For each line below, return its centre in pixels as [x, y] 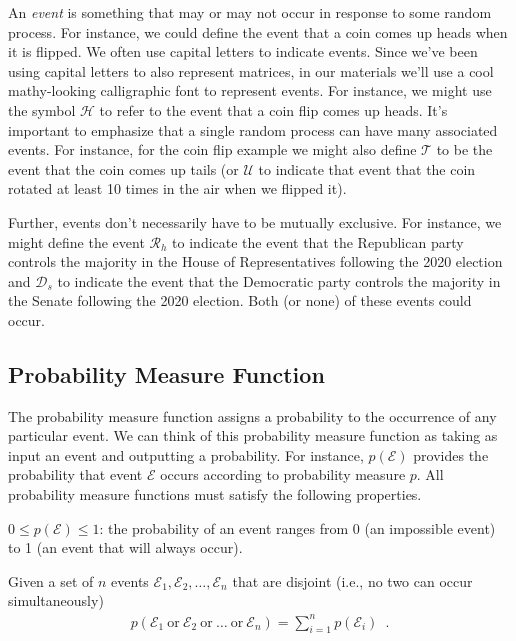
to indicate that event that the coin [367, 168]
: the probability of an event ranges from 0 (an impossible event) [297, 527]
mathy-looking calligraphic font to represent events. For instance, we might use [250, 90]
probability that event [75, 474]
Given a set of [51, 580]
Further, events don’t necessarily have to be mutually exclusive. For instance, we [255, 221]
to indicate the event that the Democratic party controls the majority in [279, 280]
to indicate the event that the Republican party [318, 241]
